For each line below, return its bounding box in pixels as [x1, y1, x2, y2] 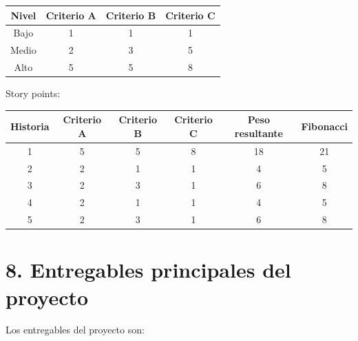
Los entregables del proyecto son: [6, 322, 145, 337]
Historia [10, 119, 50, 134]
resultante [234, 125, 283, 140]
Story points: [6, 86, 61, 101]
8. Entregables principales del [6, 256, 291, 284]
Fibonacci [301, 119, 348, 134]
